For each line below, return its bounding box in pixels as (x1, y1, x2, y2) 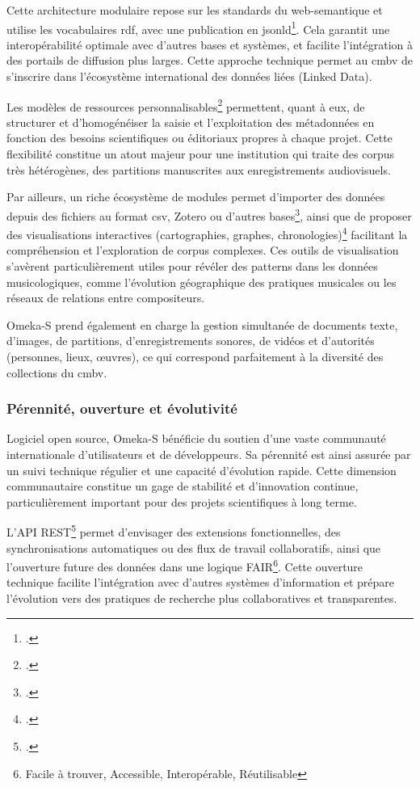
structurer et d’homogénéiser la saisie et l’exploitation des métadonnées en (6, 113, 375, 130)
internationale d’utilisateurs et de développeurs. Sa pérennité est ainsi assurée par (6, 445, 411, 462)
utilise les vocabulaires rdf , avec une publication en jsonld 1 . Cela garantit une (6, 18, 390, 37)
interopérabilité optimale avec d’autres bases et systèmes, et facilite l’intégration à (6, 36, 414, 53)
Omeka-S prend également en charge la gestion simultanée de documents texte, (6, 316, 398, 333)
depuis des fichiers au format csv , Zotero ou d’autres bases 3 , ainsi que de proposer (6, 204, 412, 224)
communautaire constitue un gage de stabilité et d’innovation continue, (6, 478, 359, 495)
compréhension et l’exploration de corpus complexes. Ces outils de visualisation (6, 242, 399, 259)
